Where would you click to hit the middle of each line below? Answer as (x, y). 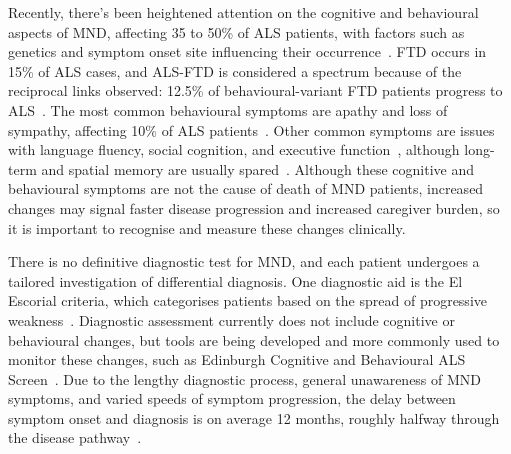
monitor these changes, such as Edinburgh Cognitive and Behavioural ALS (237, 359)
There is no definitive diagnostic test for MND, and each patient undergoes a (244, 261)
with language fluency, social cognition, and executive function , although (234, 149)
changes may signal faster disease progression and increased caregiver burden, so (254, 207)
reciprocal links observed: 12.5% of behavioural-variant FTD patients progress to (255, 90)
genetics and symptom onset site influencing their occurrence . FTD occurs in (247, 51)
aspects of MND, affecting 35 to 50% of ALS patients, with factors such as (236, 31)
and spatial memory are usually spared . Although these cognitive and (257, 168)
